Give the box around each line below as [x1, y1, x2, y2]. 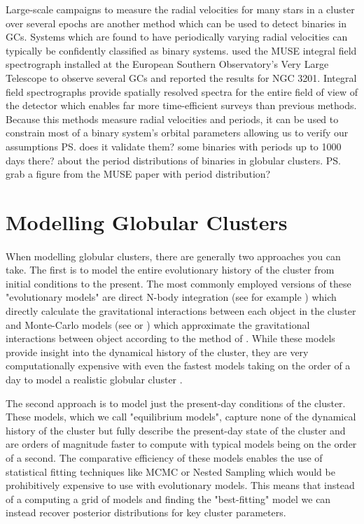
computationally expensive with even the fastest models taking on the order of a [6, 358, 351, 373]
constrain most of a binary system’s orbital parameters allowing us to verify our [6, 125, 349, 140]
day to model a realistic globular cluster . [6, 372, 183, 387]
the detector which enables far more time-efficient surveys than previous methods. [6, 98, 357, 113]
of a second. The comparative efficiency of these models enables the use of [6, 451, 323, 465]
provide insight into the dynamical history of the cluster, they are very [6, 344, 309, 359]
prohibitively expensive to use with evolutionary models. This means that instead [6, 478, 355, 493]
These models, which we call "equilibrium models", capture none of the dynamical [6, 409, 356, 424]
